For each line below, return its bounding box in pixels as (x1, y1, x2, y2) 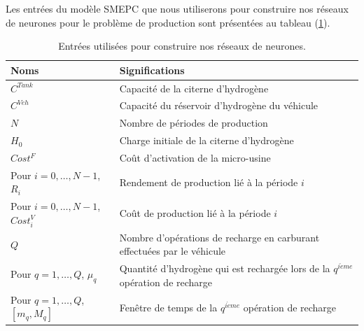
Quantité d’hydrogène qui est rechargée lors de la (119, 261, 330, 276)
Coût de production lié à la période (119, 206, 271, 220)
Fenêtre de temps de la (119, 300, 218, 314)
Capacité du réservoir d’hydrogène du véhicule (119, 98, 318, 113)
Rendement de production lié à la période (119, 174, 298, 189)
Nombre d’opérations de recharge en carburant (119, 230, 320, 244)
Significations (119, 62, 185, 77)
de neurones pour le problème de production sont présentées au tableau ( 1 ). (6, 15, 330, 29)
